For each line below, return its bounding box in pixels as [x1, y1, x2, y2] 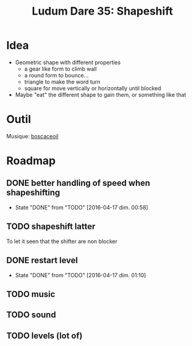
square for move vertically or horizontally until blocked [24, 84, 162, 92]
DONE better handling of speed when [6, 178, 151, 188]
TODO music [6, 289, 55, 299]
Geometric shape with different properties [15, 58, 121, 66]
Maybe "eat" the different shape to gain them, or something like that [15, 91, 187, 98]
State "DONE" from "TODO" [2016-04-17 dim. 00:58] [15, 203, 148, 211]
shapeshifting [6, 188, 60, 198]
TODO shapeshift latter [6, 221, 96, 232]
